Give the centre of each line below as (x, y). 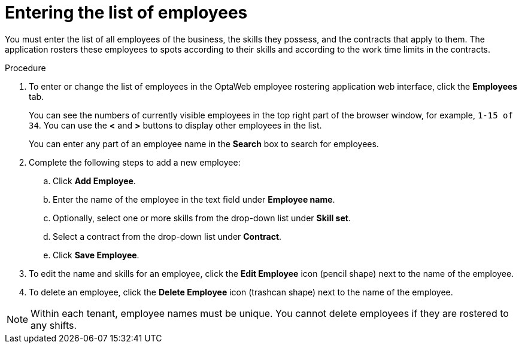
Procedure (25, 68)
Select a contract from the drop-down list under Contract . (167, 236)
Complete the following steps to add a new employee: (135, 162)
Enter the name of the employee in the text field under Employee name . (194, 199)
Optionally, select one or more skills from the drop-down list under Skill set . (202, 218)
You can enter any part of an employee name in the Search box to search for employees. (204, 144)
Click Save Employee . (96, 255)
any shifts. (54, 325)
